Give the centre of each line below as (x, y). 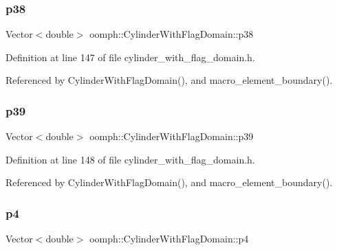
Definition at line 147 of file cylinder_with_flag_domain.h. (130, 57)
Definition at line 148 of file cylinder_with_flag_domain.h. (130, 159)
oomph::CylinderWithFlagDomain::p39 (172, 136)
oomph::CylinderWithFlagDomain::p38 (172, 34)
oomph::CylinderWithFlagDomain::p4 (169, 239)
